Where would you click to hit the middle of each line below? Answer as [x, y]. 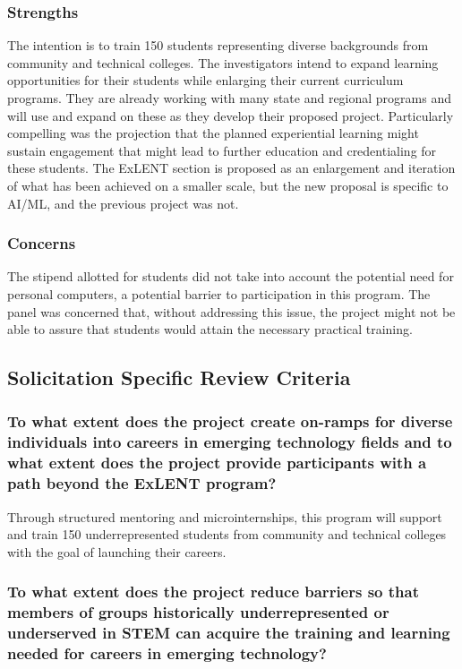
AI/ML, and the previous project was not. [123, 203]
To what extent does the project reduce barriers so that [213, 592]
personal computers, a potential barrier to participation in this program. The [219, 293]
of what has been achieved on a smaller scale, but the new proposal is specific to [228, 185]
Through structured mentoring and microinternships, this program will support [225, 516]
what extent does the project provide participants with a [217, 463]
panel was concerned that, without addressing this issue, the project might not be [231, 311]
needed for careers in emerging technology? [167, 652]
